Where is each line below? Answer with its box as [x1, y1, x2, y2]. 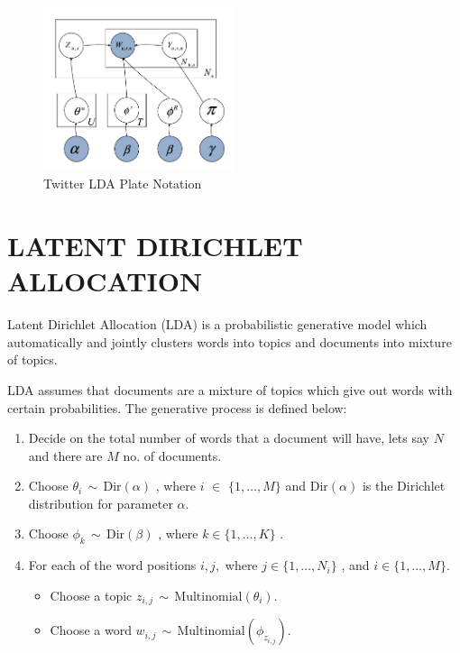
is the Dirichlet [362, 476, 446, 495]
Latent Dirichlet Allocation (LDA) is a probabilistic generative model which [7, 315, 428, 334]
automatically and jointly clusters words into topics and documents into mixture [7, 332, 452, 351]
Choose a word [50, 621, 132, 639]
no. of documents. [123, 446, 222, 464]
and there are [28, 446, 103, 464]
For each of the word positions [28, 556, 197, 575]
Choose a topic [50, 585, 133, 604]
